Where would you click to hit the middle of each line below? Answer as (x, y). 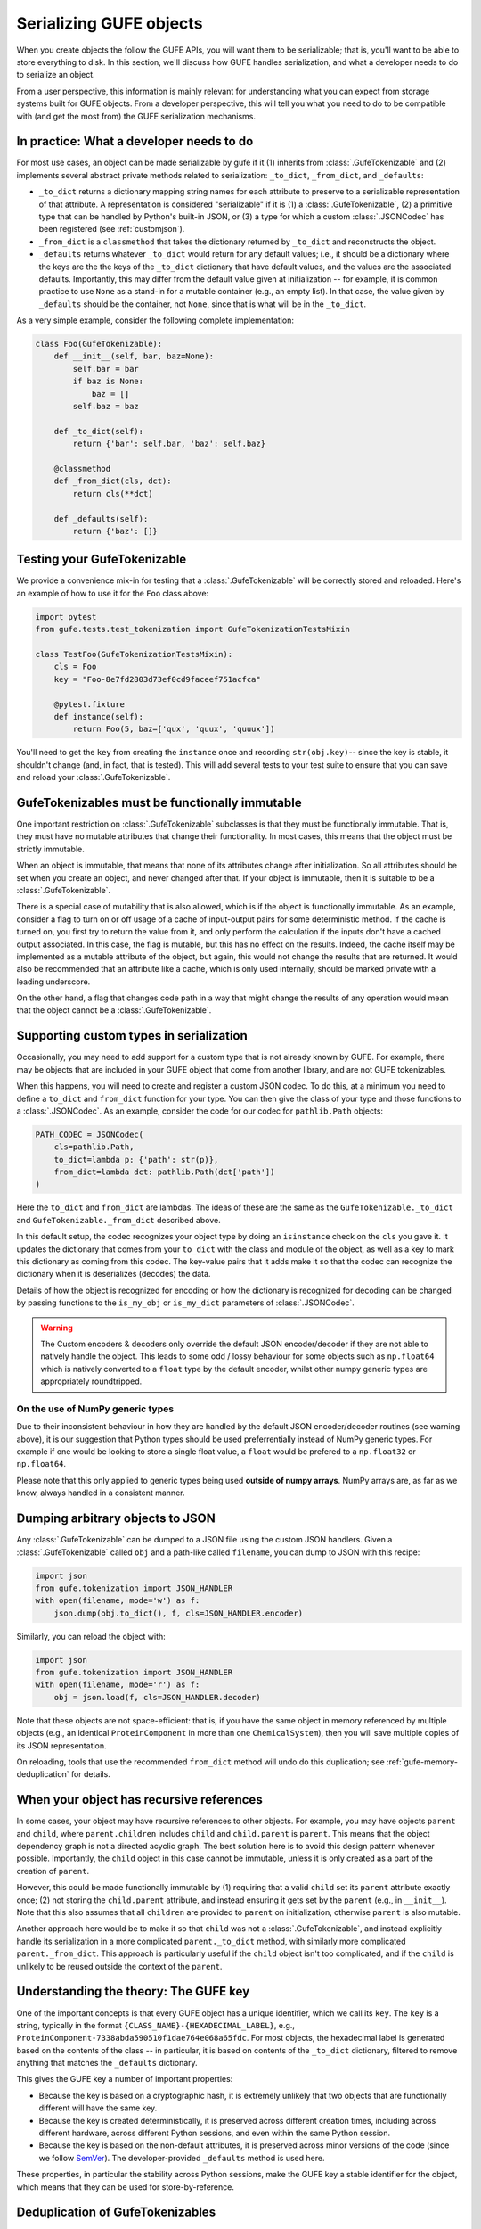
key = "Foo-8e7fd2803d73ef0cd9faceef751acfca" (158, 679)
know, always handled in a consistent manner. (101, 1493)
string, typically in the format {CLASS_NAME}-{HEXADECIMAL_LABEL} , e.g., (156, 2025)
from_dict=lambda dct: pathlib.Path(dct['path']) (164, 1172)
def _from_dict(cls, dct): (113, 481)
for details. (91, 1774)
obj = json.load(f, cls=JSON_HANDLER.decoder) (158, 1697)
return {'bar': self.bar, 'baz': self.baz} (169, 444)
